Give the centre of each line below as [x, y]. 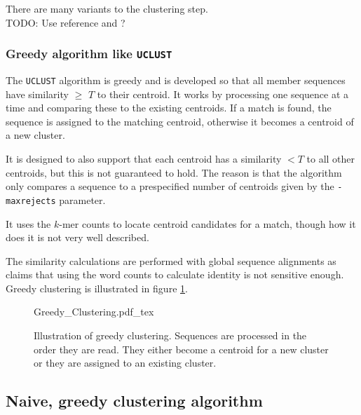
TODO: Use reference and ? [66, 22]
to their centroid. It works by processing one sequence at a [223, 94]
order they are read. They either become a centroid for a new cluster [181, 349]
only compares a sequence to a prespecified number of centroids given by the [170, 186]
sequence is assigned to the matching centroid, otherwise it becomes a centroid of [180, 121]
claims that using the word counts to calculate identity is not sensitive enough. [175, 274]
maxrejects [31, 201]
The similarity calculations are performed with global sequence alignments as [171, 260]
